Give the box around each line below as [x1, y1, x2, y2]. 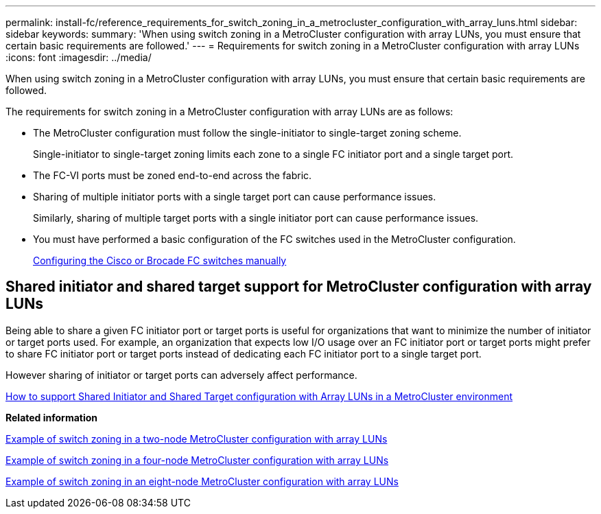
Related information [5, 411, 98, 423]
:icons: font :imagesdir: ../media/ [5, 51, 152, 63]
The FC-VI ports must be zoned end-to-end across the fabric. [33, 170, 312, 181]
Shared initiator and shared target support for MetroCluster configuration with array [5, 278, 592, 296]
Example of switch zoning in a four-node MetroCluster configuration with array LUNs [5, 454, 389, 466]
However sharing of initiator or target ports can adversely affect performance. [5, 369, 357, 381]
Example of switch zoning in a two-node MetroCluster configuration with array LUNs [5, 432, 388, 445]
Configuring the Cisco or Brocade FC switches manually [33, 255, 287, 266]
